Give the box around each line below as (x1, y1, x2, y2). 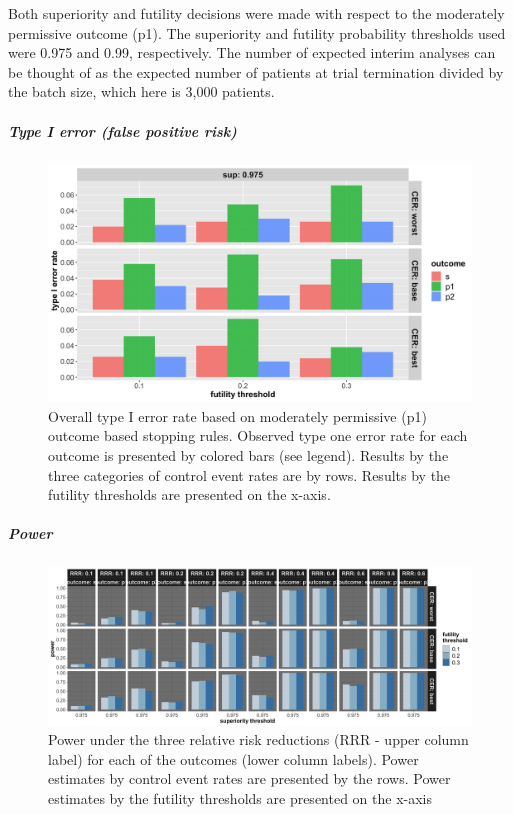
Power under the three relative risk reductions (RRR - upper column (48, 729, 469, 750)
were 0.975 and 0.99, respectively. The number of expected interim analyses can (8, 42, 496, 63)
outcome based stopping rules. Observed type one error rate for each (48, 425, 468, 446)
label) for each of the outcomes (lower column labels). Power (48, 748, 419, 769)
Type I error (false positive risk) (8, 120, 237, 141)
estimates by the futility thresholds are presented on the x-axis (48, 787, 433, 808)
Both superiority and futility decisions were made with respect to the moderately (8, 3, 505, 23)
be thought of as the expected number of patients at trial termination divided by (8, 61, 504, 82)
